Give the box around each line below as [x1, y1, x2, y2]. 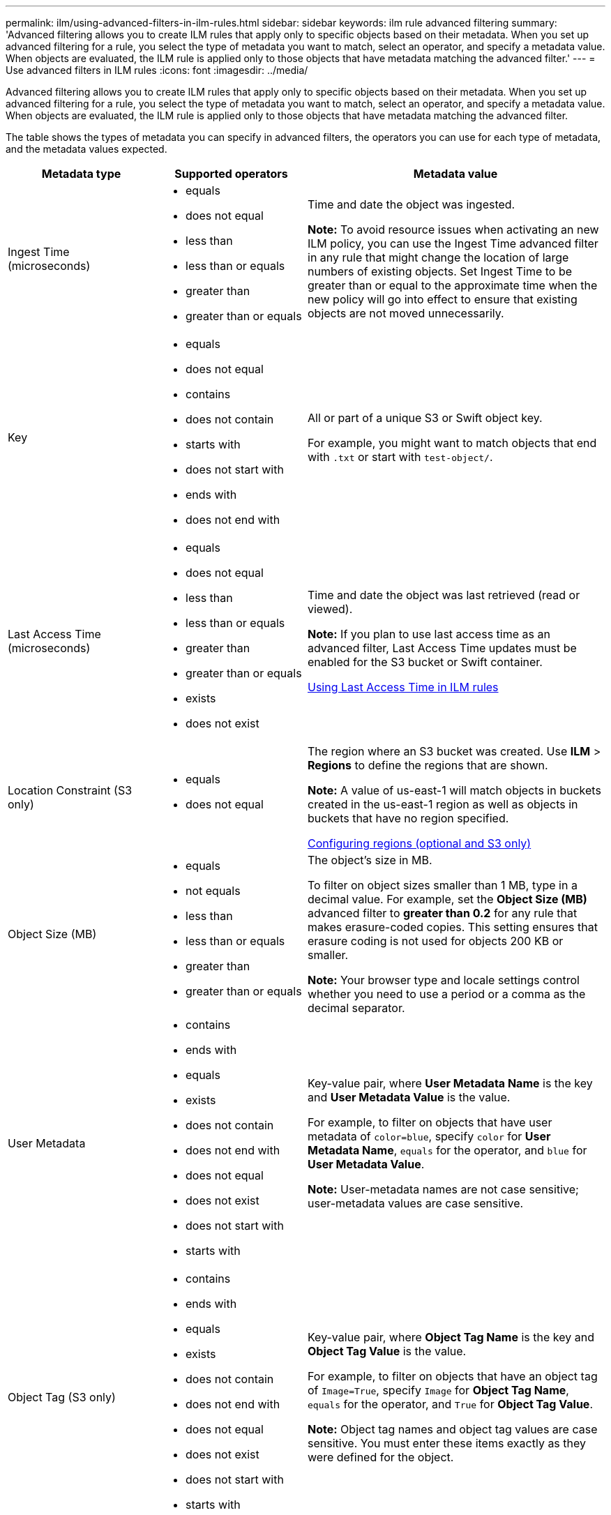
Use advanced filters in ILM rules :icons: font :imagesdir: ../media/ [6, 64, 308, 76]
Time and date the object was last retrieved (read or [308, 588, 580, 602]
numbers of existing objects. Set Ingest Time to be [308, 264, 573, 278]
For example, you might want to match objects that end [308, 436, 597, 450]
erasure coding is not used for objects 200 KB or [308, 934, 564, 948]
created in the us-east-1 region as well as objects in [308, 797, 578, 811]
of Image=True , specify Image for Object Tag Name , [308, 1383, 569, 1397]
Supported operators [174, 167, 288, 181]
